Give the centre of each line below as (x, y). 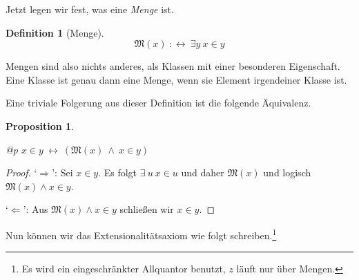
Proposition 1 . (40, 125)
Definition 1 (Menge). (55, 32)
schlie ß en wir (147, 209)
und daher (203, 172)
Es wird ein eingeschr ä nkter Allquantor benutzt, (124, 269)
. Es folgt (118, 172)
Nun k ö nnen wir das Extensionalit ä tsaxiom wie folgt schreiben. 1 (141, 234)
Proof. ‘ (21, 172)
